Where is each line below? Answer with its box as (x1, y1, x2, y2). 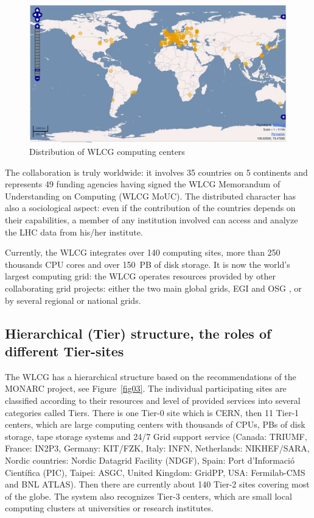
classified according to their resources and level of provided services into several (5, 394, 301, 406)
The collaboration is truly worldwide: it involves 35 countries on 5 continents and (5, 165, 308, 178)
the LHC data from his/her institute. (5, 225, 143, 238)
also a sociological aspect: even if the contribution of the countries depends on (5, 201, 296, 214)
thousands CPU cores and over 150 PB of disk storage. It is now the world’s (5, 257, 290, 270)
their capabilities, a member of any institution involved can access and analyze (5, 214, 298, 226)
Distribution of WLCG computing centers (29, 145, 185, 158)
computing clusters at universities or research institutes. (5, 502, 214, 514)
